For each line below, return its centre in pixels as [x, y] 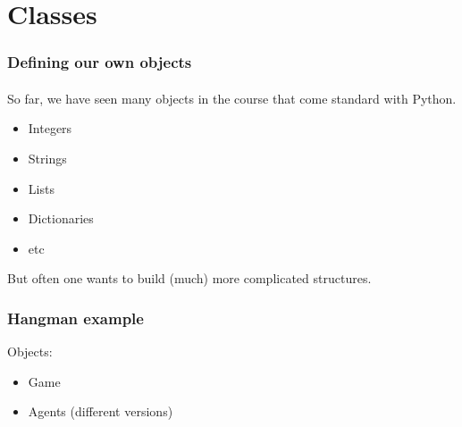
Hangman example [76, 318]
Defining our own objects [100, 62]
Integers [50, 128]
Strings [47, 158]
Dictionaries [61, 218]
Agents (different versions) [101, 411]
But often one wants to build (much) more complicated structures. [189, 278]
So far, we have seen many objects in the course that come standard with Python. [232, 98]
